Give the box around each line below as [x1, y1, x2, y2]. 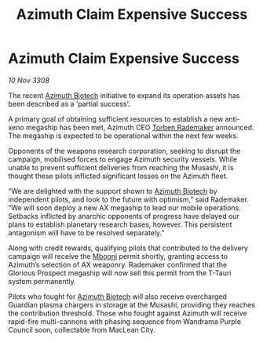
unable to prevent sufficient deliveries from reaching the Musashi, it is [8, 162, 234, 172]
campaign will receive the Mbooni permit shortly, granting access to [8, 251, 228, 260]
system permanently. [8, 276, 76, 286]
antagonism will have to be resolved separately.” [8, 227, 165, 237]
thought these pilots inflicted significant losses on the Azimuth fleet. [8, 171, 228, 180]
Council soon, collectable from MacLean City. [8, 325, 155, 334]
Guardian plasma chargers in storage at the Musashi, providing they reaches [8, 300, 255, 309]
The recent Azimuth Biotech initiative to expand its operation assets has [8, 90, 240, 100]
